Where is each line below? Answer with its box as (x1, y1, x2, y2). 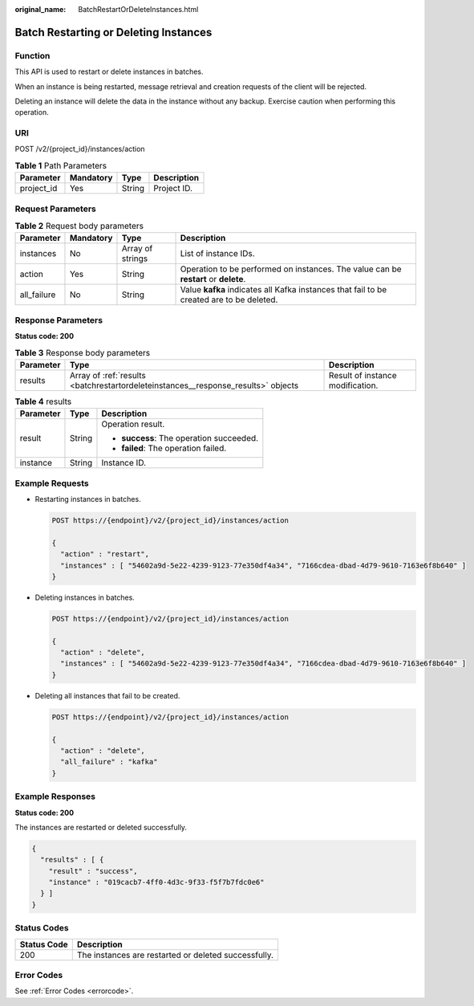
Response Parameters (14, 314, 103, 325)
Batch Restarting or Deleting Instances (14, 25, 213, 39)
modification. (329, 380, 379, 391)
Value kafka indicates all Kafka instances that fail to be (180, 284, 387, 295)
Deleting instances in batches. (34, 593, 136, 602)
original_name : (14, 5, 67, 14)
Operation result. (101, 418, 165, 430)
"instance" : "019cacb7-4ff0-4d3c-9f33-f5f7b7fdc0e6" (48, 878, 265, 887)
